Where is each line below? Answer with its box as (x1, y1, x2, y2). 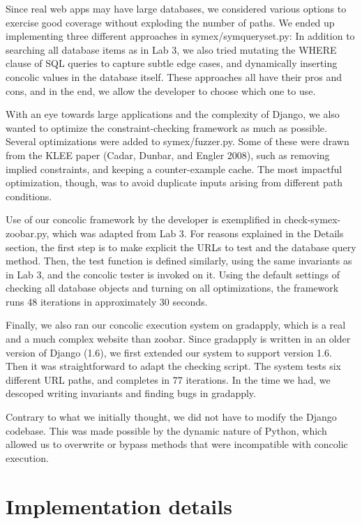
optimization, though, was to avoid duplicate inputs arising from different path (6, 175, 343, 190)
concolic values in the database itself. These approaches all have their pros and (6, 69, 342, 84)
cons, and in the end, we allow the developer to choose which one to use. (6, 83, 316, 98)
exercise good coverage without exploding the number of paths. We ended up (6, 15, 335, 29)
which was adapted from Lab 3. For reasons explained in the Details (52, 225, 344, 240)
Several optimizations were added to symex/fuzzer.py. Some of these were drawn (6, 134, 349, 149)
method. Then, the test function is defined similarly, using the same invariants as (6, 253, 352, 268)
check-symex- (284, 212, 341, 227)
